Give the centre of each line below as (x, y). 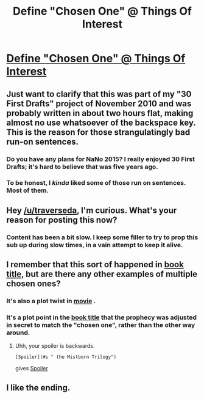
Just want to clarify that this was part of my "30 (99, 94)
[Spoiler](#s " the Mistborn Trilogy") (66, 357)
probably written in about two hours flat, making (100, 113)
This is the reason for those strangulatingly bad (98, 132)
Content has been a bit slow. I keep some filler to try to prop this (102, 237)
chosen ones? (33, 284)
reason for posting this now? (62, 220)
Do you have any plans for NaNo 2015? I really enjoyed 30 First (100, 159)
